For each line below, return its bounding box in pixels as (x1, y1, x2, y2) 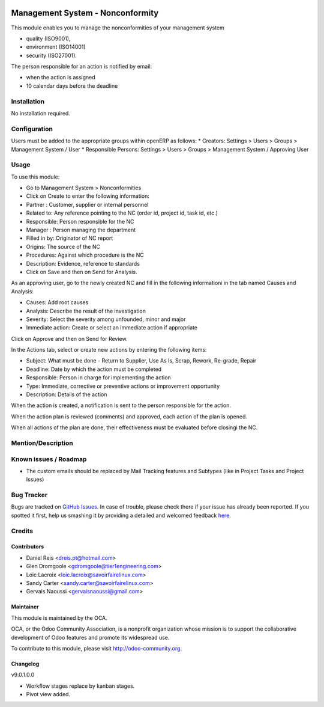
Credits (11, 527, 33, 535)
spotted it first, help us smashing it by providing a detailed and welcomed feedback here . (11, 512, 231, 519)
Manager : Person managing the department (26, 226, 136, 234)
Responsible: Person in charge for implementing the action (26, 374, 171, 381)
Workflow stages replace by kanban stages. (26, 682, 135, 690)
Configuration (11, 124, 53, 133)
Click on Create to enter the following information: (26, 192, 150, 200)
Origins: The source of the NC (26, 243, 100, 250)
